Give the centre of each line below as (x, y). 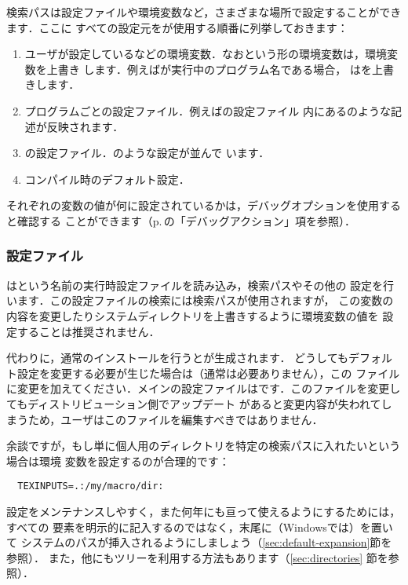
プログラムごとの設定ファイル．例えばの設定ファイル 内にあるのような (208, 110)
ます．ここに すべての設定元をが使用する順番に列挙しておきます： (177, 27)
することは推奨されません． (88, 331)
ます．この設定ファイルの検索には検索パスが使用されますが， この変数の (205, 300)
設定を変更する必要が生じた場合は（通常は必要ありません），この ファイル (208, 373)
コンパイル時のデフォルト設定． (107, 179)
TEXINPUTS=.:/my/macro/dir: (91, 486)
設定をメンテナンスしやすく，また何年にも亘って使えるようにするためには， (204, 511)
